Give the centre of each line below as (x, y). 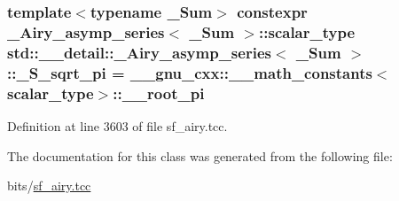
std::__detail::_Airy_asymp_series (139, 52)
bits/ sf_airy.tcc (49, 186)
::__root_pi (159, 93)
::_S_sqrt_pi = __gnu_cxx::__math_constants (190, 72)
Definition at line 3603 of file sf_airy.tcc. (117, 125)
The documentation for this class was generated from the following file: (200, 155)
